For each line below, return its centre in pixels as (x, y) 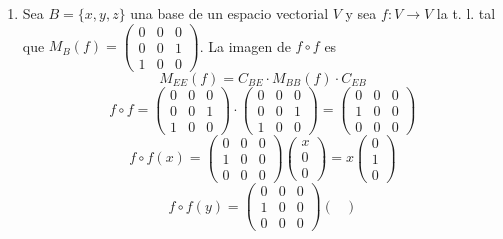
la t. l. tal (466, 13)
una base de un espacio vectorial (229, 13)
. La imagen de (245, 45)
